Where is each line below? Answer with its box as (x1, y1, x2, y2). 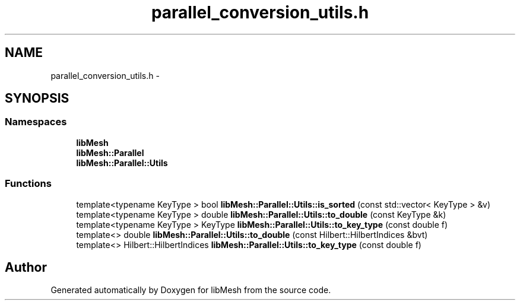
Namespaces (5, 116, 67, 128)
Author (5, 259, 47, 275)
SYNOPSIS (5, 91, 69, 106)
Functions (5, 177, 52, 190)
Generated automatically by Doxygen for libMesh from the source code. (50, 285, 331, 296)
